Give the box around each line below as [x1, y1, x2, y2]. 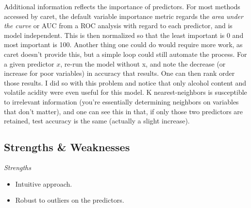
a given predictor [4, 58, 54, 69]
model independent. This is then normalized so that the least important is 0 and [4, 30, 244, 40]
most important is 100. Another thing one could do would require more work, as [4, 39, 243, 50]
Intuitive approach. [15, 178, 72, 189]
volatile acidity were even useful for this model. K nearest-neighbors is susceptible [4, 87, 247, 97]
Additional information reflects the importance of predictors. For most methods [4, 1, 240, 11]
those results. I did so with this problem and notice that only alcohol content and [4, 77, 247, 87]
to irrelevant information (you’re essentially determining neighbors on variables [4, 96, 239, 106]
